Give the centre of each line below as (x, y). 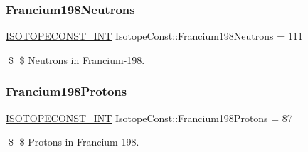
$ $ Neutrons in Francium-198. (76, 59)
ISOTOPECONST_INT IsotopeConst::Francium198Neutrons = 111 (154, 36)
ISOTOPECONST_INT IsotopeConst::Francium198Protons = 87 (149, 118)
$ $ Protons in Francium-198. (74, 142)
